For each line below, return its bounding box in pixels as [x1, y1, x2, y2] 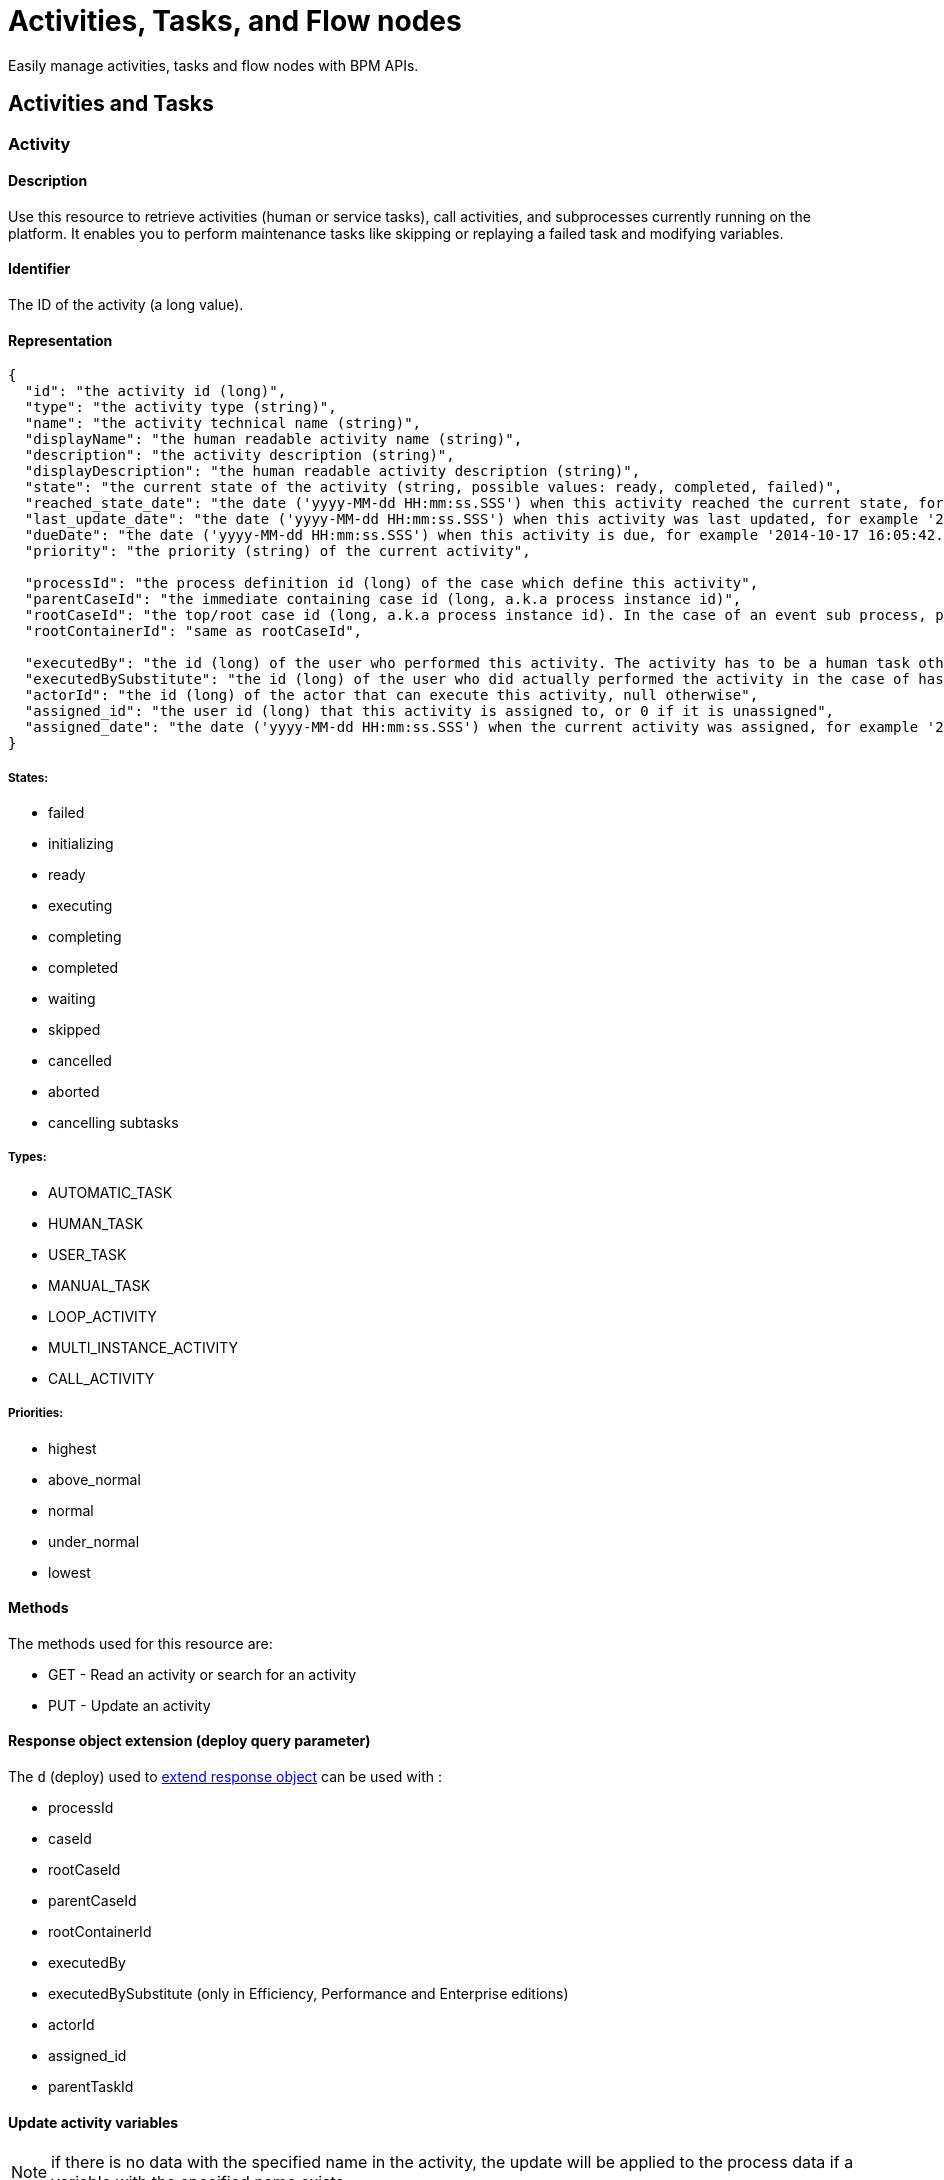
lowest [48, 1563, 91, 1581]
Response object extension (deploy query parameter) [8, 1732, 371, 1750]
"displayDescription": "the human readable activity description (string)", [24, 463, 641, 480]
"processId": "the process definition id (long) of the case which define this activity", [24, 575, 759, 592]
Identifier [8, 260, 71, 278]
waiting [48, 990, 96, 1008]
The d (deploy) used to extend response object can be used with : [8, 1768, 443, 1786]
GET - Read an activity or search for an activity [48, 1665, 357, 1683]
